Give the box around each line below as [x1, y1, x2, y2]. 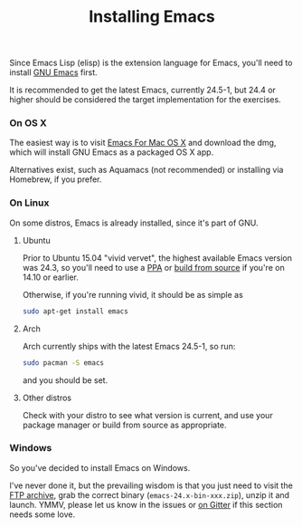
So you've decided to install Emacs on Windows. [9, 462, 191, 473]
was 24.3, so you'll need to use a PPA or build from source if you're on [22, 262, 285, 273]
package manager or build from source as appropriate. [22, 419, 228, 430]
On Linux [9, 196, 50, 209]
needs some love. [9, 509, 75, 520]
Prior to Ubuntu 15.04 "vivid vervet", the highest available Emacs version [22, 252, 292, 263]
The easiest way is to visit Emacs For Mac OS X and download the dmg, [9, 138, 277, 149]
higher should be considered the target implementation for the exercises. [9, 94, 282, 105]
